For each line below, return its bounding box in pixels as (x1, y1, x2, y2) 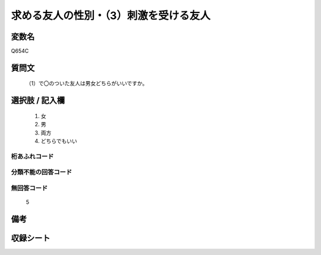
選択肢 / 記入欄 (11, 95, 65, 105)
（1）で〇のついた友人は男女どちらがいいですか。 (26, 80, 148, 87)
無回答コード (11, 184, 48, 192)
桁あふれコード (11, 152, 54, 160)
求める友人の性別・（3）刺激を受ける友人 (11, 9, 211, 22)
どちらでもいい (40, 138, 77, 145)
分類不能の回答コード (11, 168, 73, 176)
